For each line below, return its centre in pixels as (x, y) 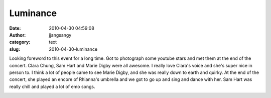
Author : (18, 35)
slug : (15, 49)
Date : (15, 28)
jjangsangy (60, 35)
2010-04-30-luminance (73, 49)
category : (20, 42)
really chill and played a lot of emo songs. (52, 86)
